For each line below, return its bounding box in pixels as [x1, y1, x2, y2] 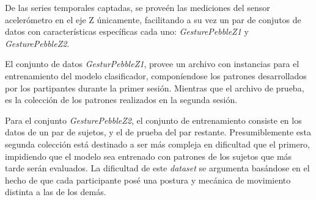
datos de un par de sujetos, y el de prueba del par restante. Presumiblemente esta [5, 126, 311, 138]
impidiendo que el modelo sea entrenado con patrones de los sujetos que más [5, 149, 292, 162]
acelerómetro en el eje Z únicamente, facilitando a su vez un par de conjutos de [5, 13, 301, 26]
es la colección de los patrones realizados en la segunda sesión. [5, 93, 238, 106]
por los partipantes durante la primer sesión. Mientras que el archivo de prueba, [5, 81, 304, 94]
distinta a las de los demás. [5, 185, 106, 198]
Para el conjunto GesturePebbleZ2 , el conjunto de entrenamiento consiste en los [5, 113, 302, 126]
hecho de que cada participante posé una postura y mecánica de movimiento [5, 173, 291, 186]
